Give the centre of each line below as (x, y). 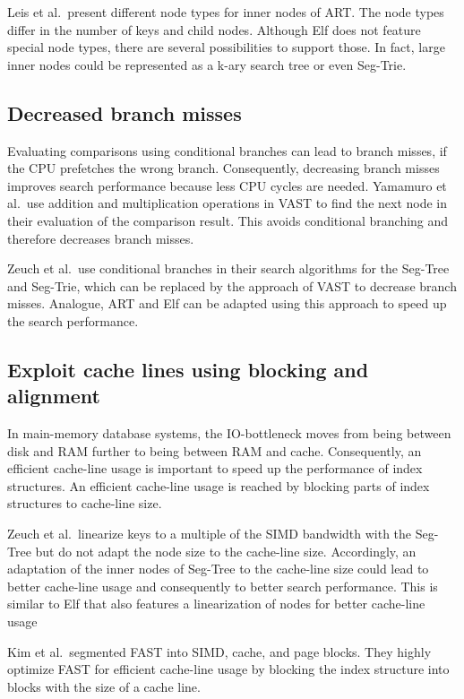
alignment (54, 396)
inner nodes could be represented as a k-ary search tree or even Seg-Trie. (207, 64)
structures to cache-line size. (85, 503)
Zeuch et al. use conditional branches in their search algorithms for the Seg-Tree (228, 268)
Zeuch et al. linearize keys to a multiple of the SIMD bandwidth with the (210, 534)
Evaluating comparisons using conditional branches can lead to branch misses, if (227, 150)
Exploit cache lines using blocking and (188, 369)
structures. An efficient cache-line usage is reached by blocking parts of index (219, 485)
